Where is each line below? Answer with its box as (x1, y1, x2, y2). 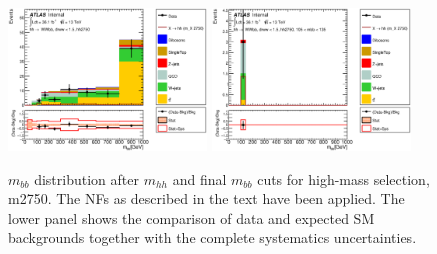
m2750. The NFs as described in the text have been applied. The (8, 188, 405, 209)
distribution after (34, 168, 139, 189)
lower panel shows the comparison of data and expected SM (8, 207, 375, 228)
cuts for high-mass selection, (257, 168, 430, 189)
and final (172, 168, 227, 189)
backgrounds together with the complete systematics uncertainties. (8, 227, 417, 248)
